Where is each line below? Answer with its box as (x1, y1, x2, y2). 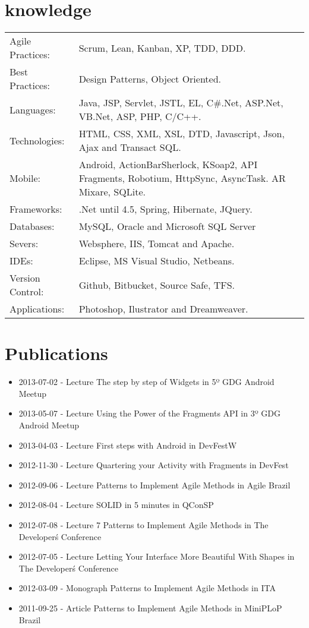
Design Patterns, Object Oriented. (78, 71, 222, 86)
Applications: (10, 302, 65, 316)
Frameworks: (10, 202, 62, 216)
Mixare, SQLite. (78, 185, 146, 199)
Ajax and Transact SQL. (78, 140, 181, 154)
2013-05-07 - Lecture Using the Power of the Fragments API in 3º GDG (18, 407, 280, 419)
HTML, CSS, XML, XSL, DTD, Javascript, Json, (78, 127, 285, 141)
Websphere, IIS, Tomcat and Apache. (78, 236, 235, 251)
